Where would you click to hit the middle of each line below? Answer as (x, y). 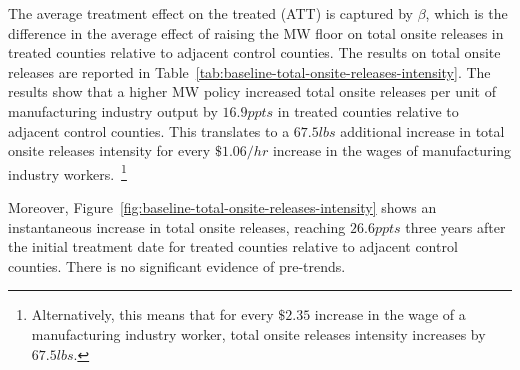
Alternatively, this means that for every (152, 314)
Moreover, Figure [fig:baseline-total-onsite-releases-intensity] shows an (222, 207)
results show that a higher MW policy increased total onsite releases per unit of (252, 91)
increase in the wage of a (390, 314)
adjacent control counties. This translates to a (149, 130)
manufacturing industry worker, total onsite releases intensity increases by (258, 333)
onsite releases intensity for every (109, 150)
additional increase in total (422, 130)
